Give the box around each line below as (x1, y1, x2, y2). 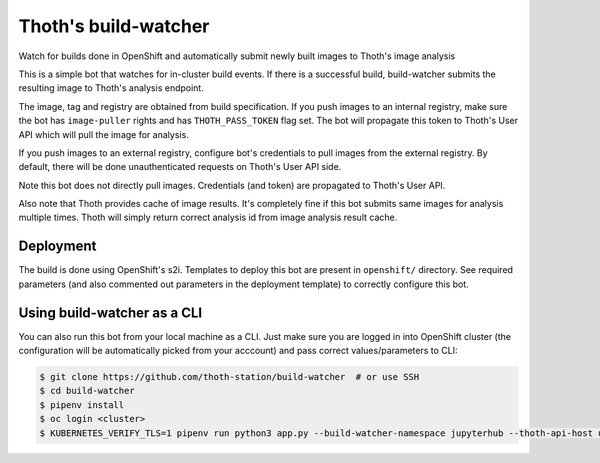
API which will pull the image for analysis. (18, 128, 189, 140)
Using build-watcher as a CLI (18, 304, 203, 321)
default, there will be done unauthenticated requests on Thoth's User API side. (18, 161, 342, 173)
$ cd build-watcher (39, 385, 135, 397)
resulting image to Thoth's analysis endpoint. (18, 82, 204, 94)
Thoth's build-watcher (18, 15, 210, 37)
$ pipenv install (39, 399, 125, 410)
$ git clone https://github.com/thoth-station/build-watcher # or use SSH (39, 371, 420, 383)
